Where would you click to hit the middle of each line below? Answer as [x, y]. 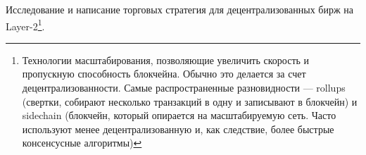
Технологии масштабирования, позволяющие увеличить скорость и [166, 60]
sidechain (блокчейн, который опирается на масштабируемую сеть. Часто [179, 115]
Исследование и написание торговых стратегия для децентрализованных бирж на [179, 9]
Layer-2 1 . [25, 25]
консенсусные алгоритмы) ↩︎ [82, 143]
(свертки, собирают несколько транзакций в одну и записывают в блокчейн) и [190, 101]
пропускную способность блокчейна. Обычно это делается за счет [164, 74]
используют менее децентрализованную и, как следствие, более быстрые [178, 129]
